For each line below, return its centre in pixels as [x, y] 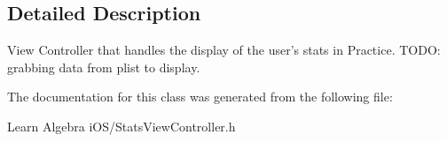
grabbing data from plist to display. [104, 67]
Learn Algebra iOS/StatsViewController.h [122, 126]
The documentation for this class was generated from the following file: [200, 97]
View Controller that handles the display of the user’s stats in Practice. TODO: [224, 50]
